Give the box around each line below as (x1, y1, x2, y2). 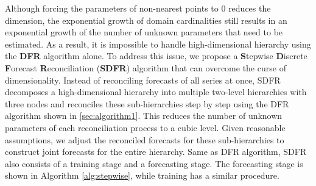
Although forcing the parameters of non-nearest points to (5, 2, 219, 14)
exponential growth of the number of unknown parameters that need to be (5, 26, 283, 38)
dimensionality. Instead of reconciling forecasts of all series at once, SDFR (5, 73, 281, 86)
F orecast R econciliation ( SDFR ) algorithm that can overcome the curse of (5, 61, 286, 74)
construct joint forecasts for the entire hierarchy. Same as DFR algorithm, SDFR (5, 145, 307, 158)
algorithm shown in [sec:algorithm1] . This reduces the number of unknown (5, 109, 283, 122)
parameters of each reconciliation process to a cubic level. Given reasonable (5, 121, 286, 134)
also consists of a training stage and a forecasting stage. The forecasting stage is (5, 157, 303, 170)
